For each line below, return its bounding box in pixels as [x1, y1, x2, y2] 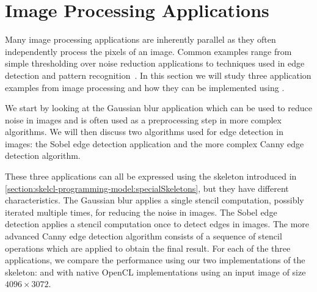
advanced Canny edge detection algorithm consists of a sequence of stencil [5, 230, 282, 243]
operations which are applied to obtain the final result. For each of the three [5, 241, 291, 254]
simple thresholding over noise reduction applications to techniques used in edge [5, 57, 305, 70]
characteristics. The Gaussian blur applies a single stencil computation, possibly [5, 194, 304, 206]
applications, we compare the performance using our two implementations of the [5, 254, 305, 266]
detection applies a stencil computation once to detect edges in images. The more [5, 217, 310, 230]
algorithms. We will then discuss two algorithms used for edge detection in [5, 125, 283, 138]
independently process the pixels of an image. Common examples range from [5, 45, 292, 57]
